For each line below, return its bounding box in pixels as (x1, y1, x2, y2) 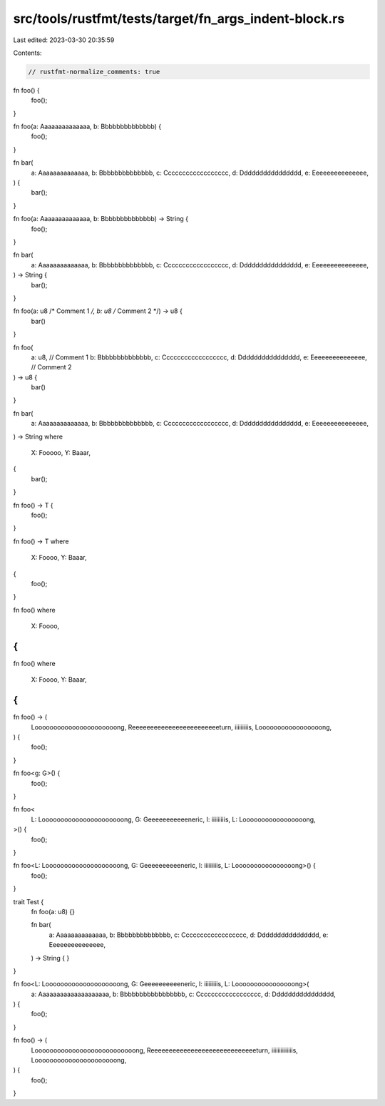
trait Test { (13, 897, 44, 906)
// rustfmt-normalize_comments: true (28, 68, 160, 76)
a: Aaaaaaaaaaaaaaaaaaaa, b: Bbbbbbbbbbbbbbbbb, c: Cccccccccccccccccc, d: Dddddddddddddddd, (31, 990, 337, 998)
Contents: (13, 48, 42, 57)
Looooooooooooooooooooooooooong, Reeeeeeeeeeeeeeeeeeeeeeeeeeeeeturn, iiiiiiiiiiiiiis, (31, 1045, 299, 1055)
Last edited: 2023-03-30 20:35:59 (13, 36, 115, 44)
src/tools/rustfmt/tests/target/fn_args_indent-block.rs (13, 11, 345, 26)
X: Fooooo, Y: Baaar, (31, 449, 91, 457)
